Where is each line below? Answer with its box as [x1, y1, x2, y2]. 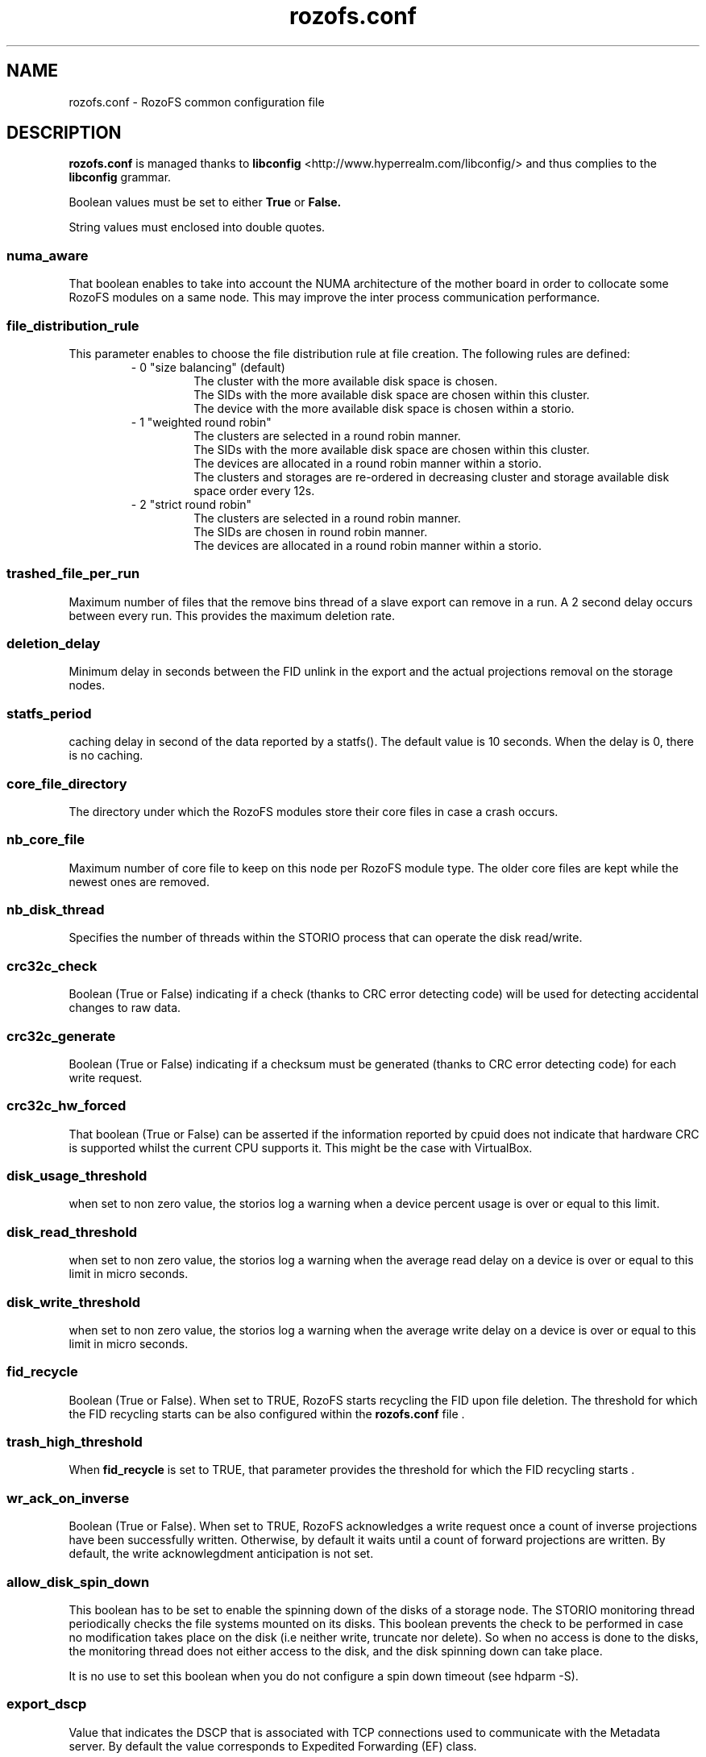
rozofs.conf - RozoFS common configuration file [69, 94, 325, 109]
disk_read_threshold [6, 1223, 138, 1240]
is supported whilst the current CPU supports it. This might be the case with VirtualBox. [69, 1140, 533, 1155]
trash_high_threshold [6, 1434, 143, 1451]
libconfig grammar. [69, 170, 172, 185]
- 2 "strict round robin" [131, 497, 252, 511]
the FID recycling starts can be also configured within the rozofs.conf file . [69, 1406, 465, 1421]
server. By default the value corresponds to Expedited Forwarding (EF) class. [69, 1738, 477, 1753]
